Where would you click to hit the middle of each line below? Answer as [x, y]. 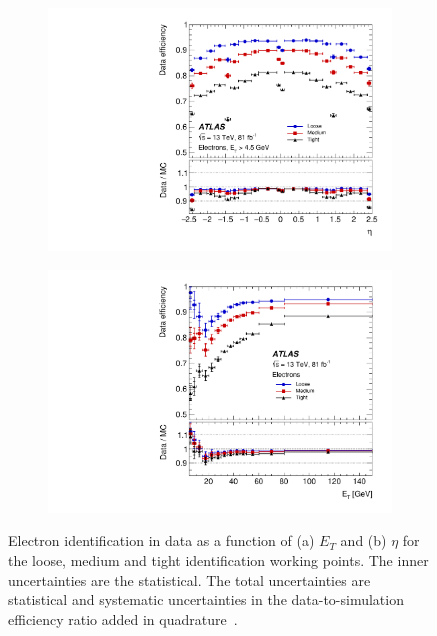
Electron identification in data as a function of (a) [161, 540]
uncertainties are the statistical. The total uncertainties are [189, 579]
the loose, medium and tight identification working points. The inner [218, 560]
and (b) [363, 540]
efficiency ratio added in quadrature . [123, 618]
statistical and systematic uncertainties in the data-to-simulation [206, 599]
